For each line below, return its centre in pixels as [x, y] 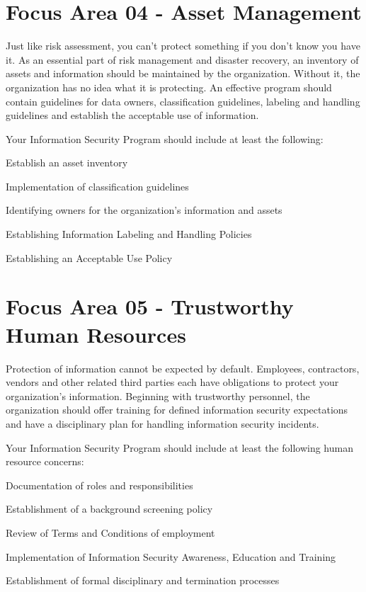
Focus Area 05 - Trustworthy [150, 306]
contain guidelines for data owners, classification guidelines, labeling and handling [183, 101]
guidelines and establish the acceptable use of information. [132, 115]
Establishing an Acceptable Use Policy [89, 257]
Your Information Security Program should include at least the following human [179, 447]
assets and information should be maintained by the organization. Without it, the [183, 73]
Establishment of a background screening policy [109, 509]
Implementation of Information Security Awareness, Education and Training [171, 556]
